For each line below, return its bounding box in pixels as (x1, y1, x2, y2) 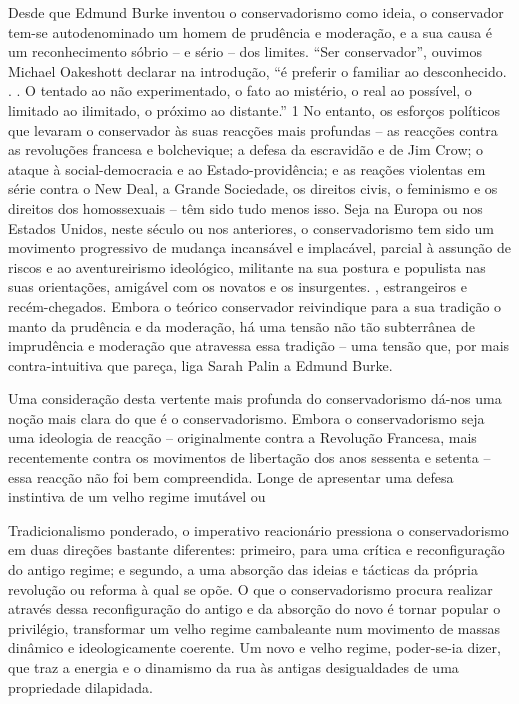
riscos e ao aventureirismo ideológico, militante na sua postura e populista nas (8, 256, 486, 277)
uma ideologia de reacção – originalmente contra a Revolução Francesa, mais (8, 427, 477, 448)
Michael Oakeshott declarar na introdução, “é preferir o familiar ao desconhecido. (8, 60, 507, 81)
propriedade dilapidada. (8, 676, 153, 697)
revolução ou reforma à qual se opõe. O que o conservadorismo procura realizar (8, 578, 493, 599)
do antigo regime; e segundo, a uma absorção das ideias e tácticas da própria (8, 559, 478, 580)
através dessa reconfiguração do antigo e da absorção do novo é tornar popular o (8, 598, 501, 619)
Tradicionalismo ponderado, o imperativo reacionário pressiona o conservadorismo (8, 519, 509, 540)
